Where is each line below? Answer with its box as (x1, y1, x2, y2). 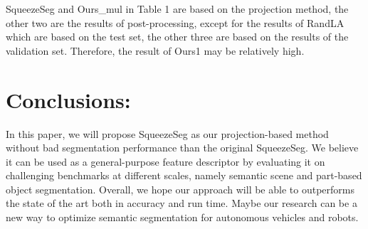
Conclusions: (6, 85, 131, 114)
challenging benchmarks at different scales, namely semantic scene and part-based (6, 168, 362, 183)
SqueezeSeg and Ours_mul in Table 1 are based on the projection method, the (6, 1, 349, 16)
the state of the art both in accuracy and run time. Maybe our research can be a (6, 196, 357, 211)
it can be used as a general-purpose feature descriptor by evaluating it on (6, 154, 325, 169)
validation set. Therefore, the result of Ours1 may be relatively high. (6, 43, 305, 58)
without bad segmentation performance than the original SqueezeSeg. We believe (6, 140, 359, 155)
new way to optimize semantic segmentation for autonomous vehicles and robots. (6, 210, 359, 225)
